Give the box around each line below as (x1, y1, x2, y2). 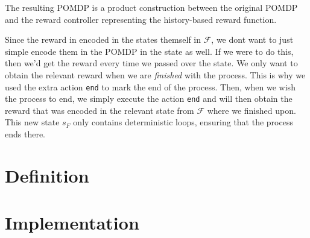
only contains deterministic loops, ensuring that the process (73, 116, 293, 128)
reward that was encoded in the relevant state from (5, 104, 194, 116)
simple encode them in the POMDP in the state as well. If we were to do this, (5, 45, 294, 57)
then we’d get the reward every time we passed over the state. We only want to (5, 57, 298, 69)
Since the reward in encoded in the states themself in (5, 33, 201, 46)
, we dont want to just (211, 33, 294, 46)
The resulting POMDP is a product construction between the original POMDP (5, 1, 298, 13)
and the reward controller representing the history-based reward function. (5, 13, 277, 25)
